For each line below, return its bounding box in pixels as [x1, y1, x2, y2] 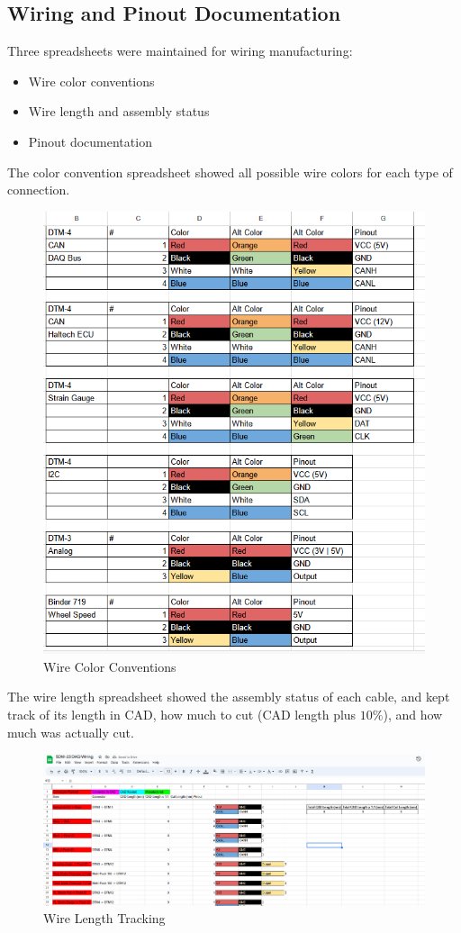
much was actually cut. [7, 722, 134, 741]
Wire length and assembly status [28, 102, 210, 121]
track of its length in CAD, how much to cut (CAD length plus [7, 704, 357, 723]
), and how [383, 704, 443, 723]
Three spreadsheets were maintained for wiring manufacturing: [7, 41, 353, 60]
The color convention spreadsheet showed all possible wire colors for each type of [7, 162, 453, 181]
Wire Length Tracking [43, 909, 166, 928]
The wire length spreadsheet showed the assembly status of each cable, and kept [7, 687, 450, 706]
